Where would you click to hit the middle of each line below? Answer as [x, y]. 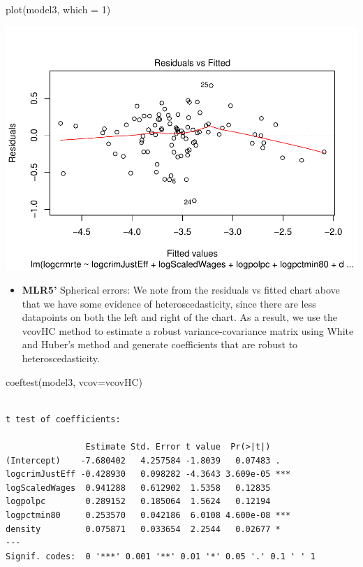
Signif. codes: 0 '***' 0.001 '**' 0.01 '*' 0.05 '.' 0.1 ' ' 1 [161, 556]
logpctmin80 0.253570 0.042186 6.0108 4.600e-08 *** [148, 516]
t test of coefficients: [63, 419]
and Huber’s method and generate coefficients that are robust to [160, 344]
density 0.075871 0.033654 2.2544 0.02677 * [143, 529]
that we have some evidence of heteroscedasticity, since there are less [169, 303]
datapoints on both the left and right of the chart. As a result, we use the [179, 317]
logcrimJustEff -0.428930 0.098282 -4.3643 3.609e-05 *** [148, 474]
